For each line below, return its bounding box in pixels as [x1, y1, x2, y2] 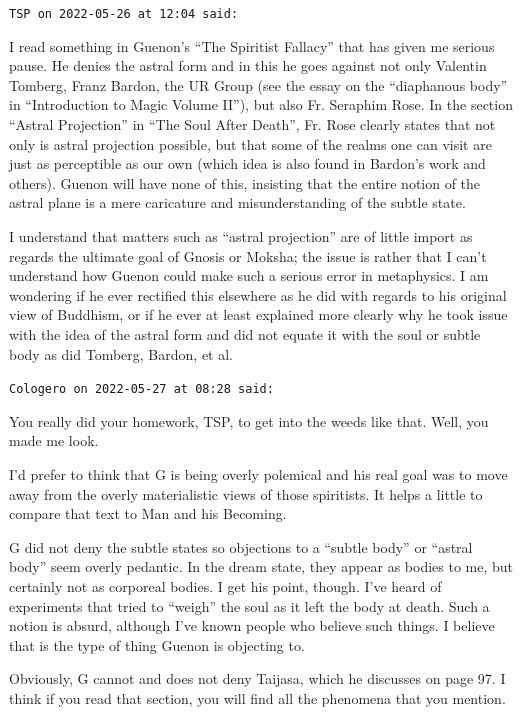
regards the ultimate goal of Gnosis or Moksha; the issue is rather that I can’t [9, 245, 487, 266]
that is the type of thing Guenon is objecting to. [9, 634, 305, 655]
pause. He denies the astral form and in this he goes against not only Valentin [9, 55, 487, 76]
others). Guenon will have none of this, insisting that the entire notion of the [9, 172, 481, 193]
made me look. [9, 430, 99, 451]
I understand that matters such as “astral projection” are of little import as [9, 226, 473, 246]
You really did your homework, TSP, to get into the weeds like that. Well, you [9, 410, 489, 431]
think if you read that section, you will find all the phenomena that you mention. [9, 687, 506, 708]
